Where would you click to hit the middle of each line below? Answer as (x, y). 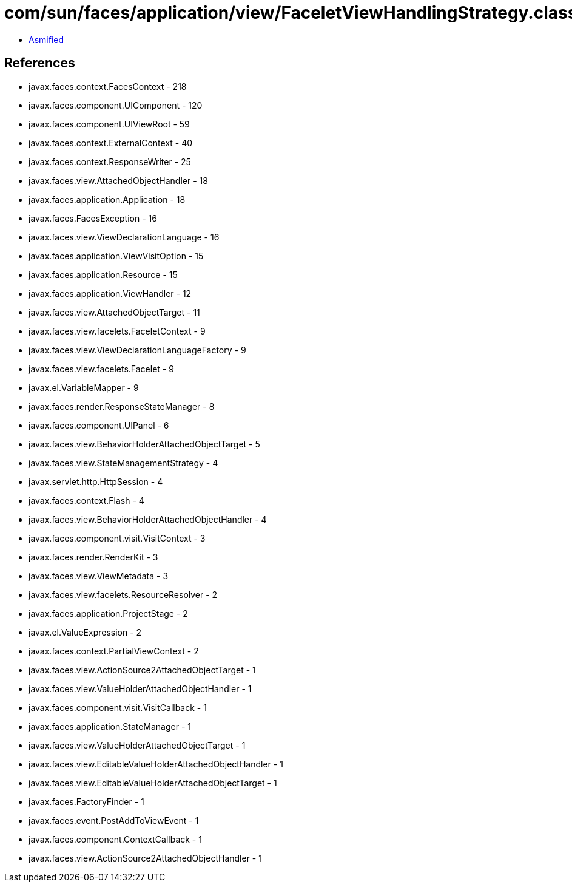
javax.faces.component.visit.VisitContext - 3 (117, 538)
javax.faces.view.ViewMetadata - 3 (99, 576)
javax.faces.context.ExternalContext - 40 (111, 143)
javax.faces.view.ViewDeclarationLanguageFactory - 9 (137, 350)
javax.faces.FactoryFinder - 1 (86, 801)
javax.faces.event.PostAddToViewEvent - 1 (114, 820)
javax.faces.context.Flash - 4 (86, 500)
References (40, 63)
